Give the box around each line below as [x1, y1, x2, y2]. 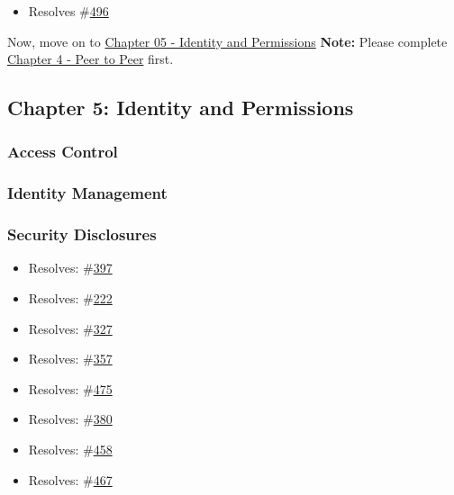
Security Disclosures [7, 223, 157, 246]
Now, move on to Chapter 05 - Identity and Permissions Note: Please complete [7, 31, 448, 50]
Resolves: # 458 [28, 440, 113, 459]
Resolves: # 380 [28, 409, 113, 428]
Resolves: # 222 [28, 289, 113, 308]
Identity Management [7, 182, 168, 204]
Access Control [7, 140, 118, 163]
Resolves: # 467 [28, 470, 113, 489]
